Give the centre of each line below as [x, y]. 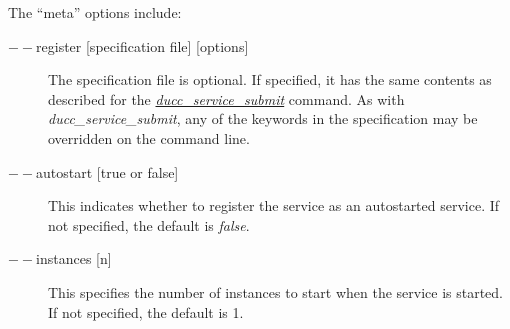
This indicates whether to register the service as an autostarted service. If [274, 205]
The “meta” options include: [95, 12]
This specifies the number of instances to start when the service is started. [276, 291]
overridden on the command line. [149, 137]
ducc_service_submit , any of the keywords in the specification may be [263, 118]
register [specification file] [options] [142, 45]
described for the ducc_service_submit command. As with [226, 98]
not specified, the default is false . [149, 224]
